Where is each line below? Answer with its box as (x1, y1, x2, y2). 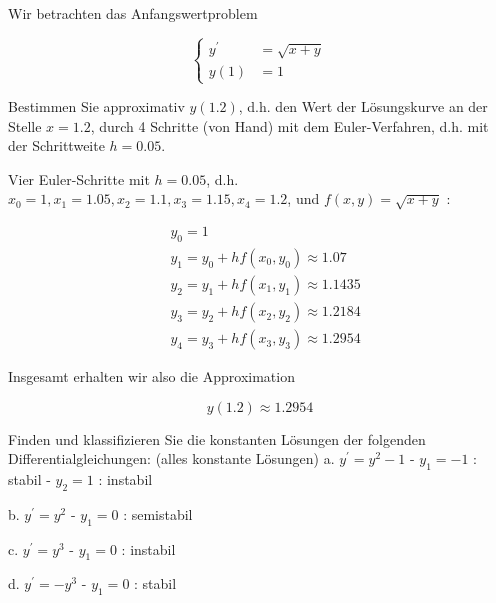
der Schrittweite (8, 135, 105, 156)
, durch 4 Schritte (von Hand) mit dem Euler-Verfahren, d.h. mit (90, 115, 489, 136)
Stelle (8, 115, 42, 136)
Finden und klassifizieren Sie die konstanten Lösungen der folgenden (8, 428, 426, 449)
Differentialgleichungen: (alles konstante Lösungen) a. (8, 448, 335, 469)
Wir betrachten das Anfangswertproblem (8, 3, 258, 23)
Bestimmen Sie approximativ (8, 96, 185, 116)
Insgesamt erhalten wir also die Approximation (8, 366, 295, 387)
